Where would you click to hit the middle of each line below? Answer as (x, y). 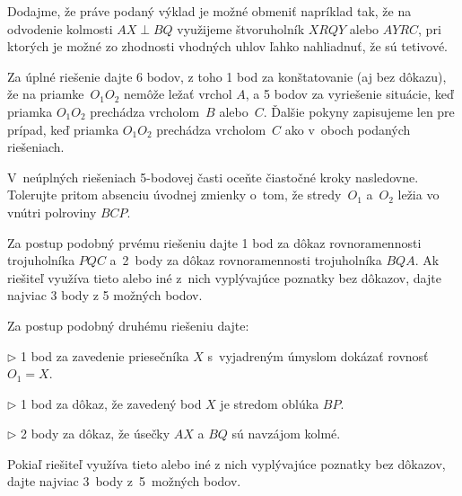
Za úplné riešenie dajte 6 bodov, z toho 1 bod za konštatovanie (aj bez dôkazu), (227, 76)
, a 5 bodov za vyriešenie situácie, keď (349, 94)
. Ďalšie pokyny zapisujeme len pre (359, 111)
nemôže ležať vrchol (178, 94)
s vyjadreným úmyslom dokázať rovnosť (318, 355)
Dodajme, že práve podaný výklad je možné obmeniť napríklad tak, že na (209, 11)
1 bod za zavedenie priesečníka (105, 355)
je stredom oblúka (270, 403)
